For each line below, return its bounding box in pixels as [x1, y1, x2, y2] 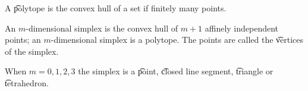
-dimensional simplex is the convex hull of [26, 21, 178, 34]
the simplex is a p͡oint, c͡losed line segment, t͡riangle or [78, 65, 274, 77]
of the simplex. [5, 45, 59, 57]
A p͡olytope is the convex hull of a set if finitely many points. [5, 2, 227, 14]
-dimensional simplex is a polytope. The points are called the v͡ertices [51, 33, 304, 46]
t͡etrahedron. [5, 76, 49, 89]
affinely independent [205, 21, 279, 34]
